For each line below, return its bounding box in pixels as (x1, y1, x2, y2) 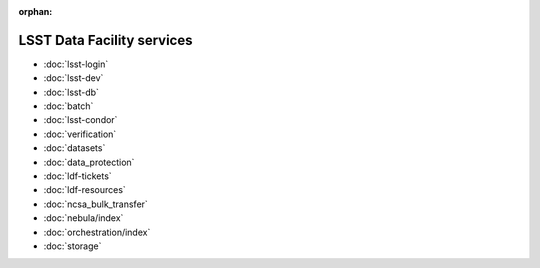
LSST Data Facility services (18, 31, 193, 49)
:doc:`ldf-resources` (43, 184, 127, 196)
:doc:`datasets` (43, 142, 106, 154)
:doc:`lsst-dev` (43, 72, 104, 84)
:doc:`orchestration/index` (43, 226, 151, 238)
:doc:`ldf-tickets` (43, 170, 112, 182)
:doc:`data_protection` (43, 156, 135, 168)
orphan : (18, 6, 53, 17)
